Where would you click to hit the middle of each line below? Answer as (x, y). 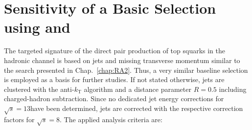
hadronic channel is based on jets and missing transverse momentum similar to (122, 60)
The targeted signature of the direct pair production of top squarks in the (115, 51)
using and (37, 27)
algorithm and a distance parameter (137, 89)
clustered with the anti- (39, 89)
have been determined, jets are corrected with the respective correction (137, 108)
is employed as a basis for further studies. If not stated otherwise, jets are (114, 79)
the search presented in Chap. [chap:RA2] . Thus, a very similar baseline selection (126, 70)
